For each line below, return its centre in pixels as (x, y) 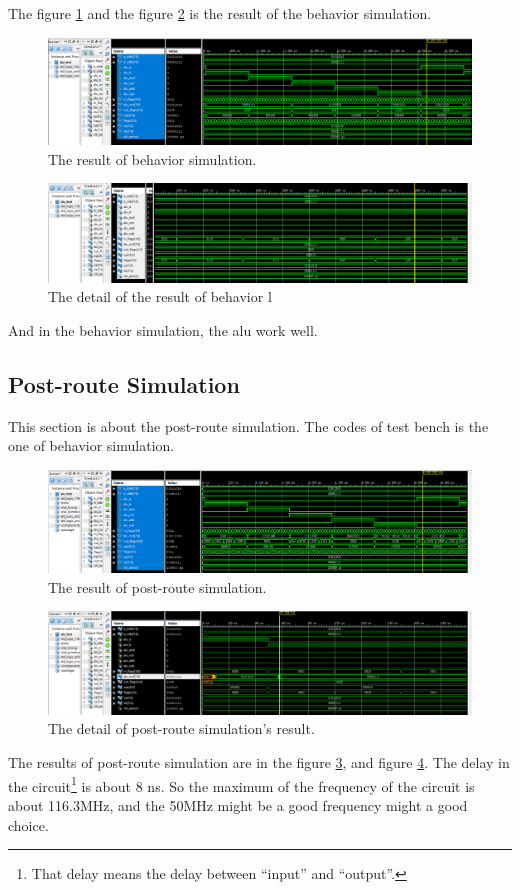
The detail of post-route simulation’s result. (181, 728)
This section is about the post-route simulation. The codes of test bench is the (248, 425)
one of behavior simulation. (91, 445)
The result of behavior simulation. (152, 158)
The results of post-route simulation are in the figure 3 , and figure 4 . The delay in (259, 762)
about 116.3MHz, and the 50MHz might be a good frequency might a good (238, 804)
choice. (28, 824)
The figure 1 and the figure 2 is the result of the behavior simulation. (220, 13)
